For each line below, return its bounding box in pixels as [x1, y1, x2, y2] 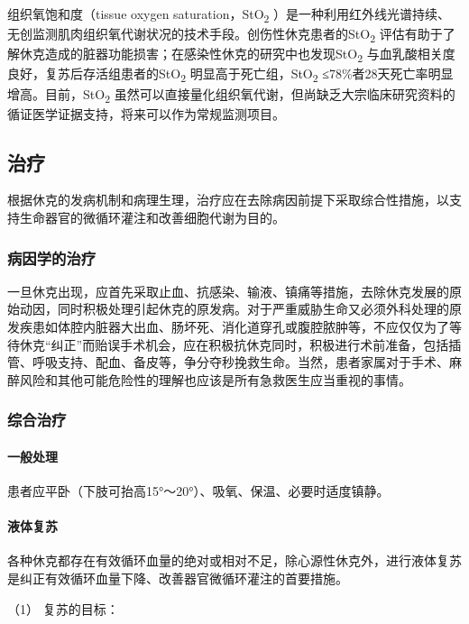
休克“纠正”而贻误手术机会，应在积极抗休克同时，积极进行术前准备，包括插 [19, 335, 462, 353]
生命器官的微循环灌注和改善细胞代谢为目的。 [19, 208, 285, 227]
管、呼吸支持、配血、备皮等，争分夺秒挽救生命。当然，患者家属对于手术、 [7, 353, 449, 372]
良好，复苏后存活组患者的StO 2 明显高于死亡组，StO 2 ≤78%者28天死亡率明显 [7, 64, 454, 86]
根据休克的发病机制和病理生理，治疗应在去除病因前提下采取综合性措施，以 [7, 190, 449, 209]
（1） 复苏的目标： [7, 599, 119, 618]
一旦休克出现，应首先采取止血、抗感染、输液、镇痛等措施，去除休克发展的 [7, 281, 449, 300]
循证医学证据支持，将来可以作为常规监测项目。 [7, 104, 285, 123]
